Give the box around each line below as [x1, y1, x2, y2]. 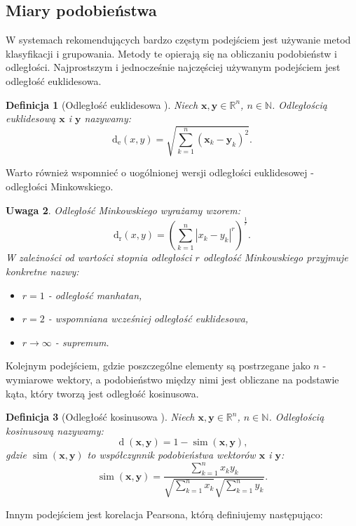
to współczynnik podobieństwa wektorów [87, 447, 256, 462]
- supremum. [55, 334, 109, 349]
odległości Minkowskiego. [6, 178, 114, 193]
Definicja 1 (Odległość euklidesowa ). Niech [6, 97, 198, 112]
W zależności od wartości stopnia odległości [6, 250, 192, 265]
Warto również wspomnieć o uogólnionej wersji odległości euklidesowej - [6, 165, 314, 180]
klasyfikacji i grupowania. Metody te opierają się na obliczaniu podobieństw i [6, 46, 337, 60]
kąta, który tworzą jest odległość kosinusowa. [6, 386, 199, 400]
